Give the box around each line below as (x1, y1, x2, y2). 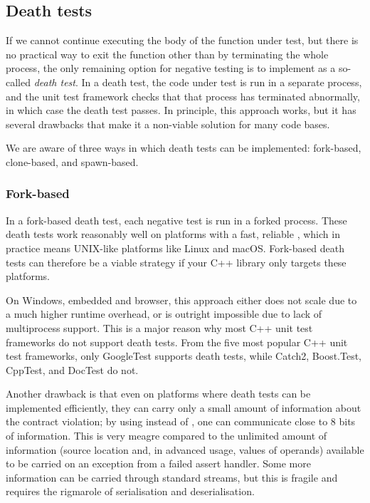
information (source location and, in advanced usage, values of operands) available (6, 442, 364, 457)
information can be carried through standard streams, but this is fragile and (6, 470, 338, 484)
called (6, 74, 31, 89)
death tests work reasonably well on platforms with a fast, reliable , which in (6, 227, 340, 242)
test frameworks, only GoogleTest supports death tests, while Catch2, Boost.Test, (6, 348, 362, 363)
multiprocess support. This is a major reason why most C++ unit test (6, 320, 313, 335)
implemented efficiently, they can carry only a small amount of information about (6, 400, 361, 415)
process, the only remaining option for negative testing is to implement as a (6, 61, 336, 76)
